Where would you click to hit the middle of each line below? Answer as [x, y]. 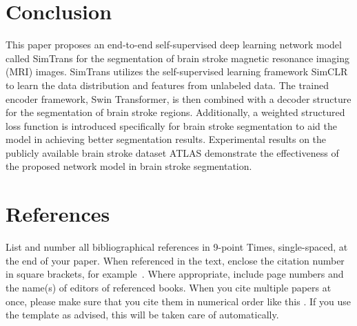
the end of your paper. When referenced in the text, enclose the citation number [175, 260]
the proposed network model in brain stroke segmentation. [129, 166]
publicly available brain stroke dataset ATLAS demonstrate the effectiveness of [172, 152]
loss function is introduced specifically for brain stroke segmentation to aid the [171, 125]
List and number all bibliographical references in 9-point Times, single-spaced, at [177, 247]
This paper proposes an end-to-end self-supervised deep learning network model [174, 45]
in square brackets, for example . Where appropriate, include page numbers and [175, 274]
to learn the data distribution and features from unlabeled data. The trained [167, 85]
